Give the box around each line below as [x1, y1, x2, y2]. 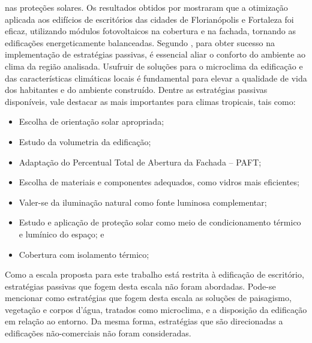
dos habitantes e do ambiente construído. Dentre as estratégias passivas [5, 83, 268, 96]
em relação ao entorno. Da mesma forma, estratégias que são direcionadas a [5, 315, 283, 327]
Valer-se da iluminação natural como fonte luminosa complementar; [19, 195, 267, 208]
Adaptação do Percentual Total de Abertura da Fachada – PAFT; [19, 155, 262, 168]
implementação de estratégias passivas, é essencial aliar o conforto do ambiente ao [5, 48, 306, 61]
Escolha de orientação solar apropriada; [19, 115, 164, 128]
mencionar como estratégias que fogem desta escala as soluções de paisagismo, [5, 291, 292, 304]
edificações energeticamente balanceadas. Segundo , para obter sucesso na [5, 36, 275, 49]
